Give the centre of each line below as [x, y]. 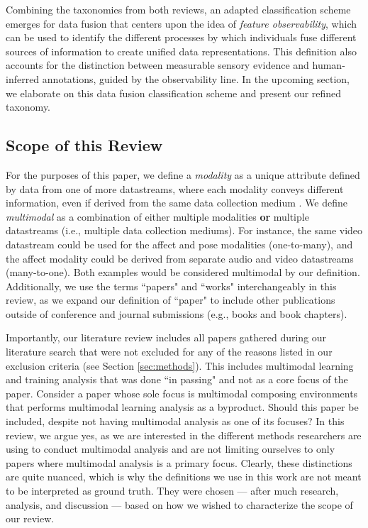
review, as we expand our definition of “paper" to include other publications [171, 300]
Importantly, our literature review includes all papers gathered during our [166, 337]
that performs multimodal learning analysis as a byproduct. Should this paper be [182, 407]
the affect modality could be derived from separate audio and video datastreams [180, 258]
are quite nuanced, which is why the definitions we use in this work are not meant [184, 477]
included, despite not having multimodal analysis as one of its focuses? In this [175, 421]
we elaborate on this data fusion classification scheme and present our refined [174, 93]
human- [329, 65]
